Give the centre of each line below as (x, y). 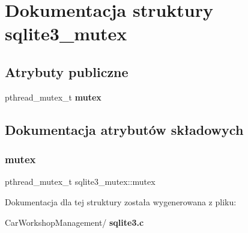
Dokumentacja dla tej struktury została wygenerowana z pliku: (121, 201)
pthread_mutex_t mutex (53, 97)
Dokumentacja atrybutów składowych (124, 129)
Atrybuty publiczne (67, 71)
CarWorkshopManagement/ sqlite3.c (74, 222)
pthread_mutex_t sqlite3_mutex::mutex (80, 182)
